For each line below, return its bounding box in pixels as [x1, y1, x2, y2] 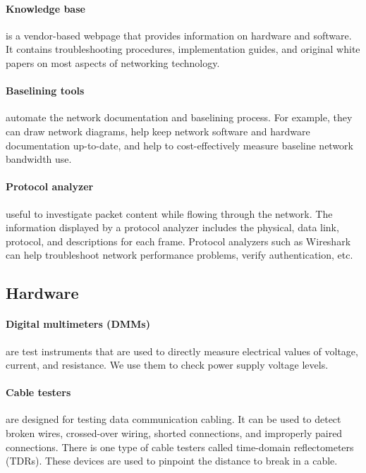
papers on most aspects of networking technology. [6, 55, 220, 70]
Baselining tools [6, 83, 85, 98]
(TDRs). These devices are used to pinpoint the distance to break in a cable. [6, 453, 338, 468]
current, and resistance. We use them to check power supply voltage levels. [6, 357, 329, 372]
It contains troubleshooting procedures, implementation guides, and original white [6, 42, 360, 56]
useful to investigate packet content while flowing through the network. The [6, 206, 333, 221]
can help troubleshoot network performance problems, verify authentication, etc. [6, 247, 353, 262]
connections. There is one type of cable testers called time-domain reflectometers [6, 439, 354, 454]
